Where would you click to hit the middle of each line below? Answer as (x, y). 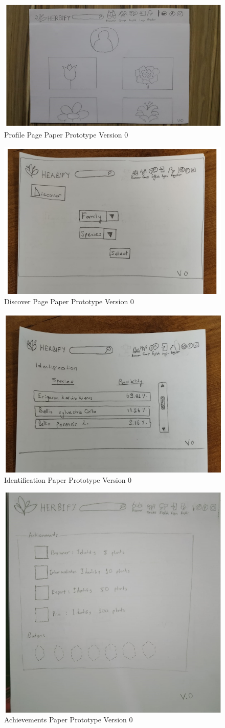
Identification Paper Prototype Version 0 (68, 480)
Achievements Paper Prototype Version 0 (69, 720)
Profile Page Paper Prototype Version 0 (66, 134)
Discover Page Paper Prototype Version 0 (69, 301)
